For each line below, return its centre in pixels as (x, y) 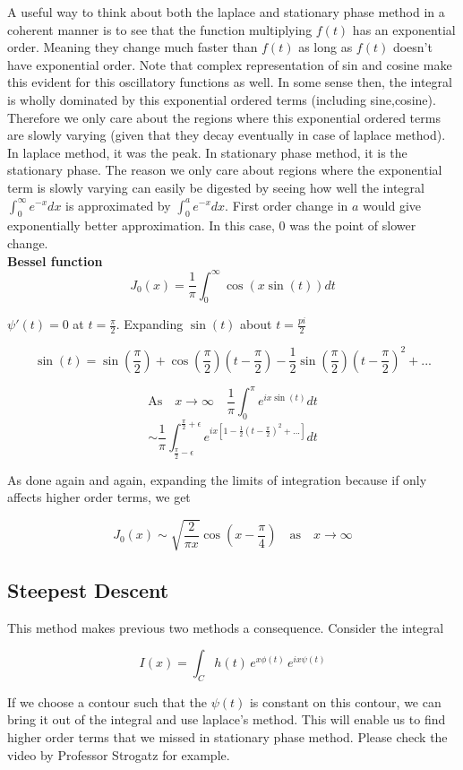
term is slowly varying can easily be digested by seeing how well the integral (216, 187)
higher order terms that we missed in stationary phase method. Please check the (227, 737)
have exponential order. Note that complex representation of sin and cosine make (230, 64)
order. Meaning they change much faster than (133, 47)
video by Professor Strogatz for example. (119, 754)
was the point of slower (353, 225)
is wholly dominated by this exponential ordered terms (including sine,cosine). (222, 99)
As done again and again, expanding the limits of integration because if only (217, 479)
